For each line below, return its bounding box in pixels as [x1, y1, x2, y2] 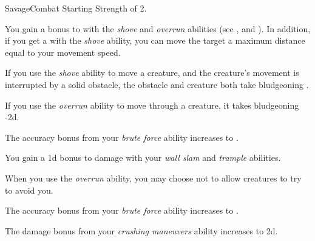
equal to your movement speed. [5, 46, 121, 58]
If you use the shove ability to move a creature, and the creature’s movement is [5, 66, 299, 79]
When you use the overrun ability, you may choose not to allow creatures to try [5, 171, 302, 184]
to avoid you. [5, 183, 53, 196]
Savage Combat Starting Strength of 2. [5, 2, 147, 14]
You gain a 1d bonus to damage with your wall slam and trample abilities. [5, 151, 281, 164]
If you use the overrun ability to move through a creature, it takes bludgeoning [5, 98, 299, 111]
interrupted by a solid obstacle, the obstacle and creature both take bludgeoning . [5, 78, 309, 90]
